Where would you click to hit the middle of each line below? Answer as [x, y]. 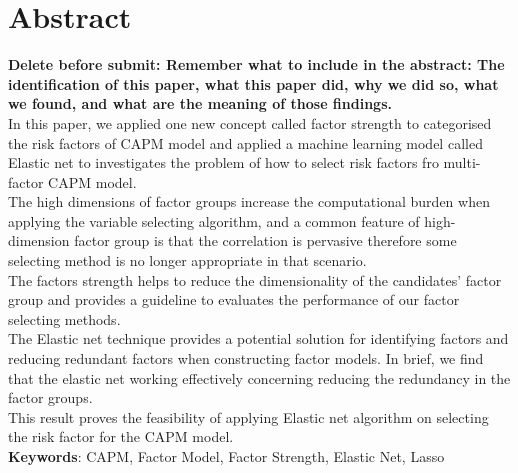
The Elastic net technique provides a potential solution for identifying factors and [258, 338]
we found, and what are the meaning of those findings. [200, 103]
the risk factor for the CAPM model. [121, 436]
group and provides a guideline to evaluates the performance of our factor [234, 299]
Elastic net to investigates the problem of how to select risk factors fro [223, 162]
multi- [462, 162]
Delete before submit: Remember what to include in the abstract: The [256, 64]
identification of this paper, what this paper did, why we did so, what [253, 83]
